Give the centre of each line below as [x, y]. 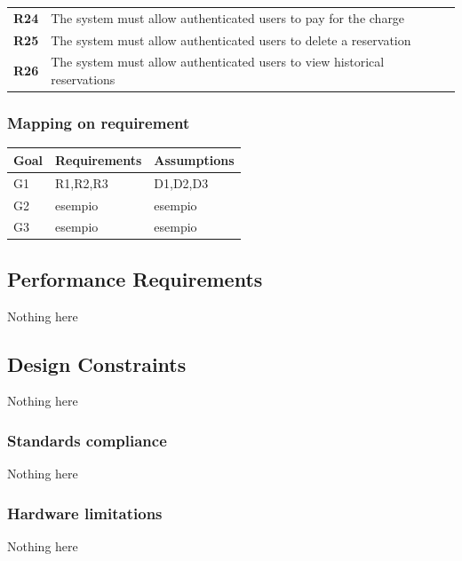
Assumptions [194, 159]
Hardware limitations [85, 513]
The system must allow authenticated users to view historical [218, 62]
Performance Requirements [135, 278]
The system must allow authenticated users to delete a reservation [231, 40]
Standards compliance [87, 440]
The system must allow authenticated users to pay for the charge [228, 17]
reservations [83, 79]
